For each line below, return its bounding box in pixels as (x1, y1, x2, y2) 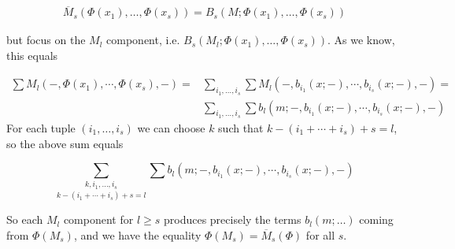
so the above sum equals (6, 135, 124, 151)
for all (305, 226, 335, 243)
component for (63, 211, 134, 228)
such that (218, 119, 264, 136)
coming (359, 211, 394, 228)
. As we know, (327, 32, 395, 48)
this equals (6, 46, 58, 63)
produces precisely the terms (163, 211, 301, 228)
